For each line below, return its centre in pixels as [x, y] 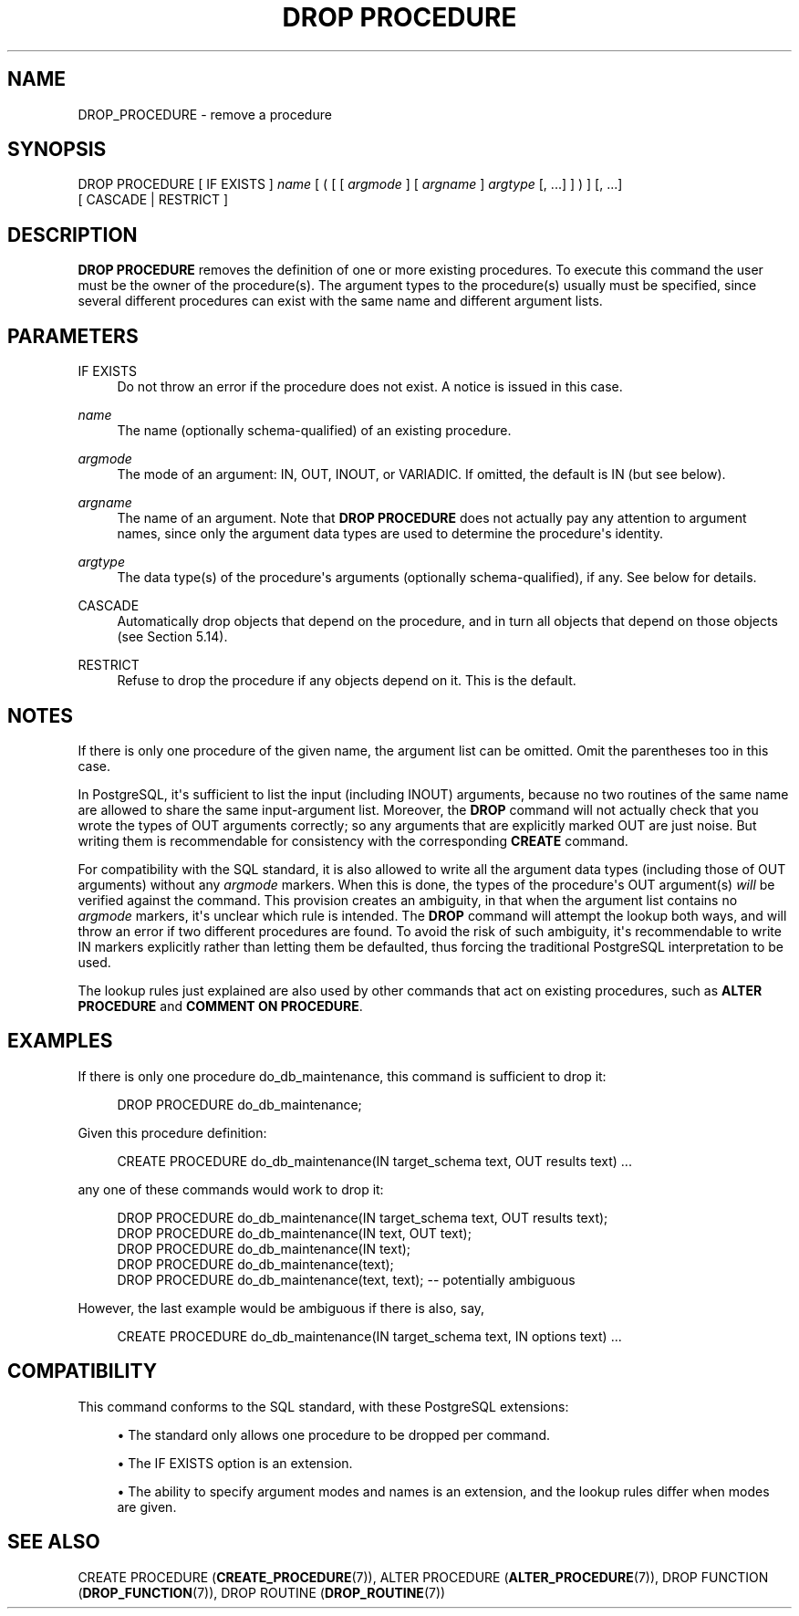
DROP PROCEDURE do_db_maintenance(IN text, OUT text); [294, 1233]
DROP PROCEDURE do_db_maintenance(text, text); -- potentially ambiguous [346, 1279]
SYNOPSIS [57, 150]
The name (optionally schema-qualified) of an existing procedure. [314, 431]
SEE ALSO [54, 1542]
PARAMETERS [73, 336]
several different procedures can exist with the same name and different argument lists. [340, 301]
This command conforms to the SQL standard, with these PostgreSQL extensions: [323, 1406]
